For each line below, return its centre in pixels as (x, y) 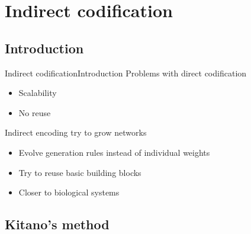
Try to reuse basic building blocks (80, 172)
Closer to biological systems (69, 192)
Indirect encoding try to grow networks (76, 132)
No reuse (35, 112)
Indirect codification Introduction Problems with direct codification (126, 73)
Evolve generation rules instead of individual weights (114, 152)
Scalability (38, 93)
